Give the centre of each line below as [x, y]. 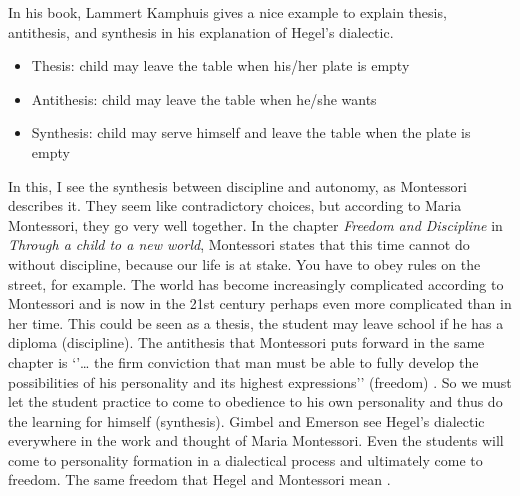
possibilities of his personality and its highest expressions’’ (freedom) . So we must [260, 381]
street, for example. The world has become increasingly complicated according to [256, 283]
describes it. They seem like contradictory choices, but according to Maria [235, 205]
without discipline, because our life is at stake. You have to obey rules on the [244, 263]
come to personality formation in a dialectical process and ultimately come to [245, 459]
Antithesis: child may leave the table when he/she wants [204, 98]
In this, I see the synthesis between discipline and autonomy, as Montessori [237, 185]
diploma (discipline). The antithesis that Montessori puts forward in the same [246, 342]
